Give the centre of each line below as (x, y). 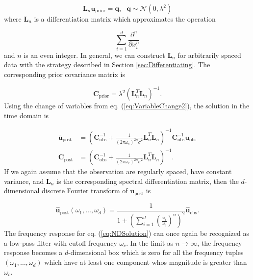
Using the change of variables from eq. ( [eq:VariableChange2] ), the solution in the (127, 105)
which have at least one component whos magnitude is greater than (146, 262)
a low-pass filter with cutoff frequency (61, 242)
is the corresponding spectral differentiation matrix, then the (148, 181)
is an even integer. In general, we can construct (94, 55)
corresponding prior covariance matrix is (64, 74)
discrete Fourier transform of (85, 191)
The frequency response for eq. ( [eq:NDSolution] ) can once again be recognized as (126, 233)
